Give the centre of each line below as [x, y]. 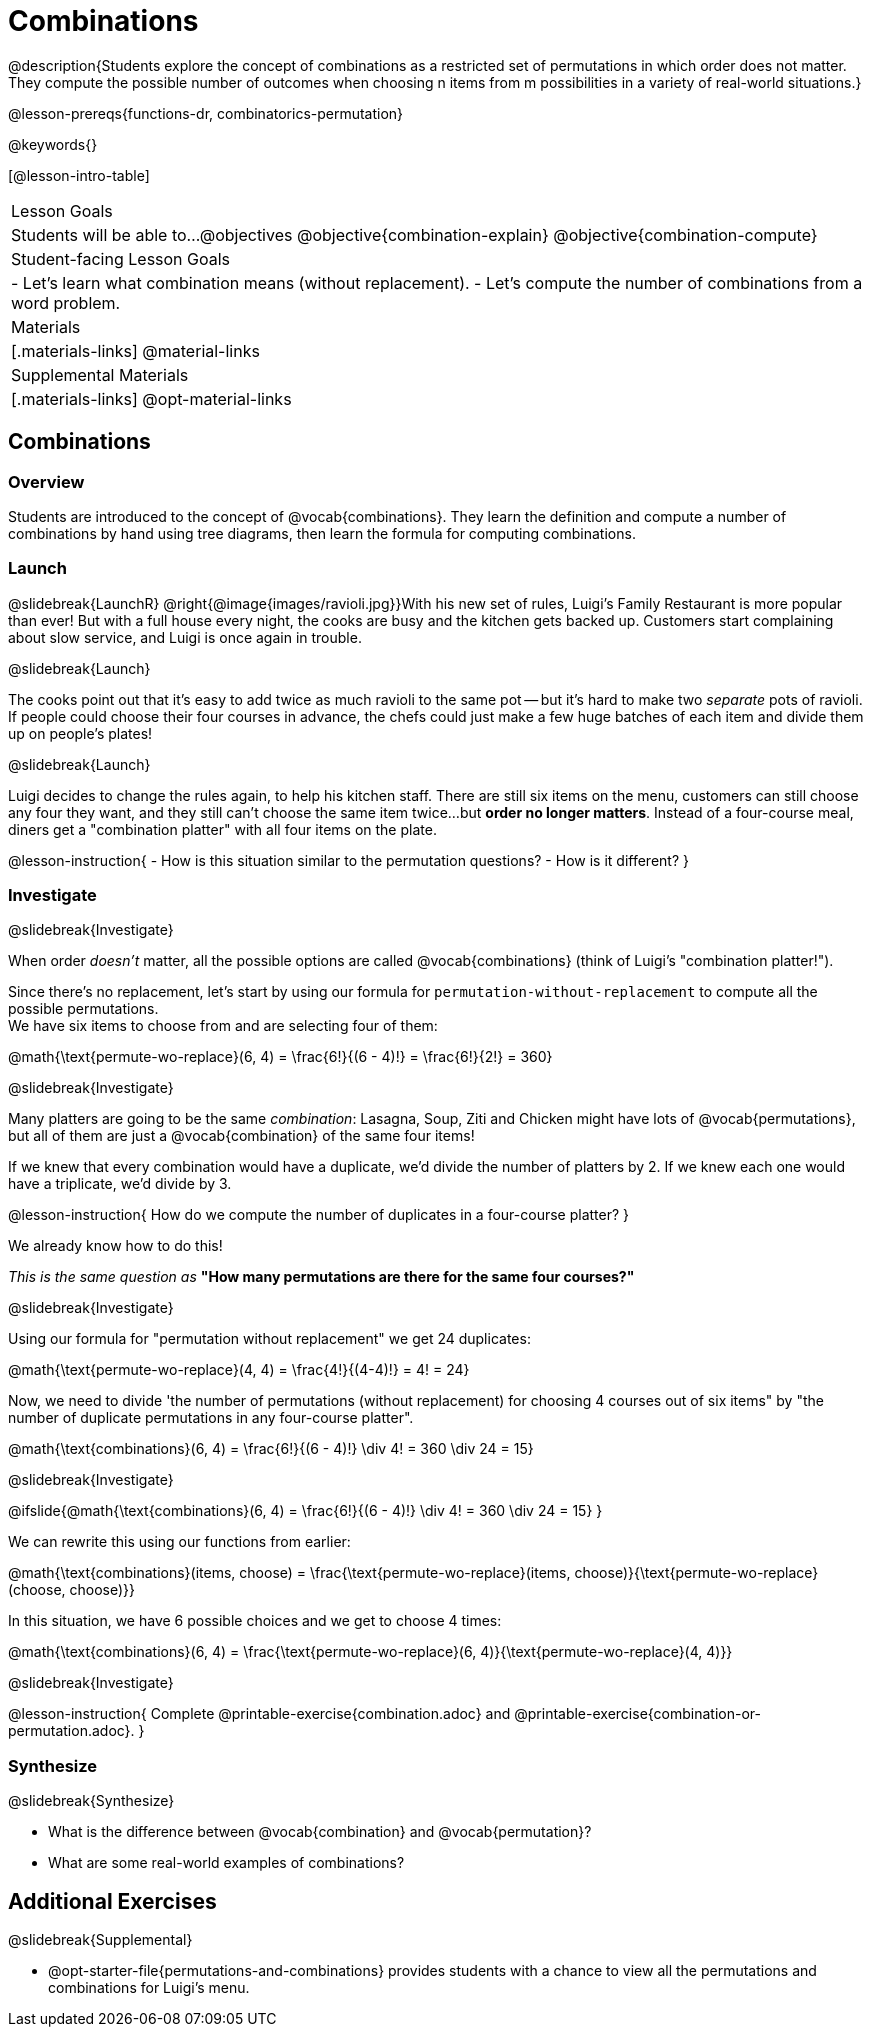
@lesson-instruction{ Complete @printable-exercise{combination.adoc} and [259, 1714]
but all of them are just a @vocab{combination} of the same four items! [241, 1136]
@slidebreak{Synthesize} [91, 1801]
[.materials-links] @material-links [135, 350]
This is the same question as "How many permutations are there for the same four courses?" [321, 1277]
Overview [46, 481]
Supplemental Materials [100, 374]
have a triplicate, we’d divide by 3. [120, 1184]
